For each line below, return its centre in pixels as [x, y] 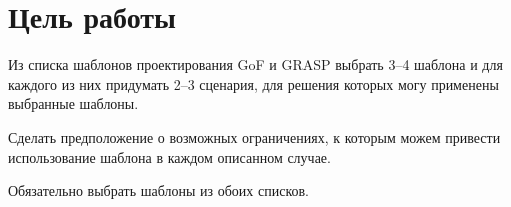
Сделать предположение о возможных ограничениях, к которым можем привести [254, 136]
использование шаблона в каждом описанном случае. [169, 156]
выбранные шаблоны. [73, 103]
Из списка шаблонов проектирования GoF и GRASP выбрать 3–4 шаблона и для [255, 64]
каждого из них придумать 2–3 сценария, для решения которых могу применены [253, 83]
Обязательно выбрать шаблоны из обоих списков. [159, 190]
